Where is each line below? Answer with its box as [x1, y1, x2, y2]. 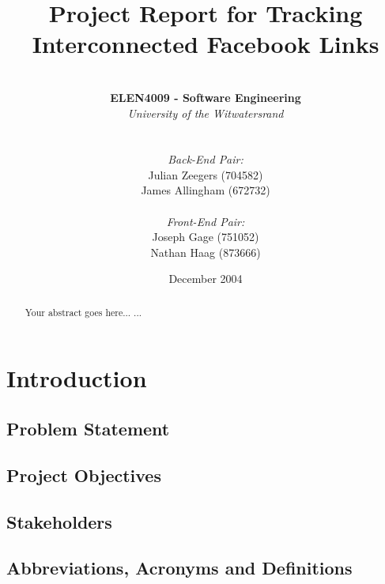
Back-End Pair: [168, 151, 243, 168]
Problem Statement [6, 416, 170, 441]
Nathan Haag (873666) [150, 243, 261, 260]
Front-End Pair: [166, 213, 245, 229]
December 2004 [168, 270, 243, 287]
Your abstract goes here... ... [25, 305, 142, 318]
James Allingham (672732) [141, 182, 270, 198]
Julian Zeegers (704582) [148, 166, 263, 183]
